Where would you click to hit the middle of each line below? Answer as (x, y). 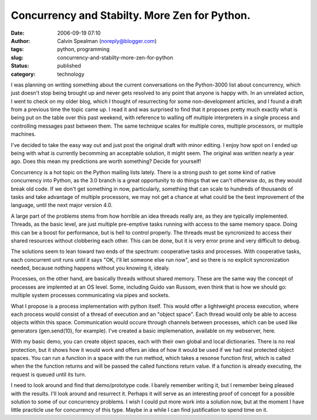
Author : (21, 41)
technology (71, 74)
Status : (20, 66)
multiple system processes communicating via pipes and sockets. (90, 295)
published (69, 66)
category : (23, 74)
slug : (17, 57)
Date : (18, 33)
